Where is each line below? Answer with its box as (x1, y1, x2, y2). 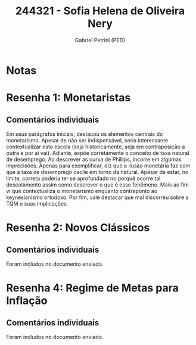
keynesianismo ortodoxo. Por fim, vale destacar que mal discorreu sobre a (6, 194, 189, 201)
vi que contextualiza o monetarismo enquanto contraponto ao (6, 187, 158, 194)
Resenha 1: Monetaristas (6, 91, 131, 105)
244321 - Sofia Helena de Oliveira (15, 4, 185, 18)
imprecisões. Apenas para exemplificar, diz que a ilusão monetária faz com (6, 162, 191, 169)
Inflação (6, 294, 48, 307)
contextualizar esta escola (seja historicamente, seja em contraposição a (6, 143, 185, 150)
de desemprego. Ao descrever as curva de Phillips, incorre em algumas (6, 156, 182, 163)
